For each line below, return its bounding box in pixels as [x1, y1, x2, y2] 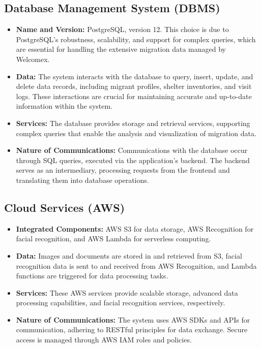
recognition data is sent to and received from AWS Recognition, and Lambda [16, 260, 257, 271]
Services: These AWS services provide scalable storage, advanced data [16, 287, 238, 298]
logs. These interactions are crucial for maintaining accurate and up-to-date [16, 90, 252, 101]
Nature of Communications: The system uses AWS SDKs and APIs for [16, 314, 250, 325]
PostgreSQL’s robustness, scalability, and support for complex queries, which [16, 34, 256, 44]
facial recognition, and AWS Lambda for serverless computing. [16, 233, 211, 244]
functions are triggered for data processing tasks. [16, 270, 168, 281]
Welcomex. [16, 53, 50, 64]
